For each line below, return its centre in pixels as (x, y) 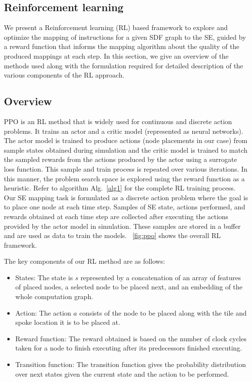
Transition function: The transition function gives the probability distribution (131, 364)
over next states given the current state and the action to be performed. (122, 374)
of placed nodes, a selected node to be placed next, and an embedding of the (129, 287)
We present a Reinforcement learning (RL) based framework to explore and (116, 27)
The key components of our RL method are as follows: (85, 261)
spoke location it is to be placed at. (68, 322)
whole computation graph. (54, 296)
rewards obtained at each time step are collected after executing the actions (116, 216)
